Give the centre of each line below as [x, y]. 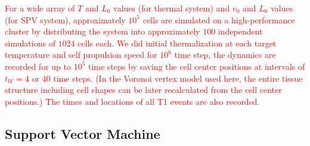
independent [240, 31]
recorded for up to [38, 66]
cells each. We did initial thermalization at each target [177, 43]
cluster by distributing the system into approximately [103, 31]
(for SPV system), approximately [65, 19]
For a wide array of [40, 8]
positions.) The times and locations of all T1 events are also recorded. [132, 101]
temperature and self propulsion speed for [81, 55]
